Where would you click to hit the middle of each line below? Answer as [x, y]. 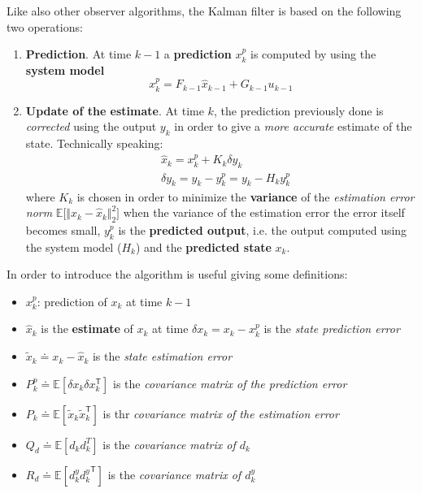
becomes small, [63, 229]
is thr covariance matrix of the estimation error [221, 413]
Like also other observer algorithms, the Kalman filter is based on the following [204, 11]
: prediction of [72, 301]
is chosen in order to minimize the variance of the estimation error [246, 196]
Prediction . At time [78, 54]
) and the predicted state [203, 246]
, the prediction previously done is [298, 110]
